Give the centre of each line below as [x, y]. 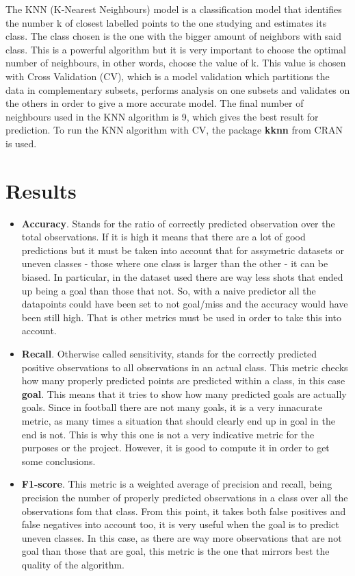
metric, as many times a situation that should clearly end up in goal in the [178, 420]
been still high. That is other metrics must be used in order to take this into [182, 317]
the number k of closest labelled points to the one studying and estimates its [166, 22]
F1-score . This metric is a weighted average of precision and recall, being [177, 484]
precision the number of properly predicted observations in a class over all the [185, 497]
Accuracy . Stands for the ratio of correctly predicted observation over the [178, 223]
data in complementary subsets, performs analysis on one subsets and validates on [178, 89]
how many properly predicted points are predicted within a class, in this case [183, 380]
